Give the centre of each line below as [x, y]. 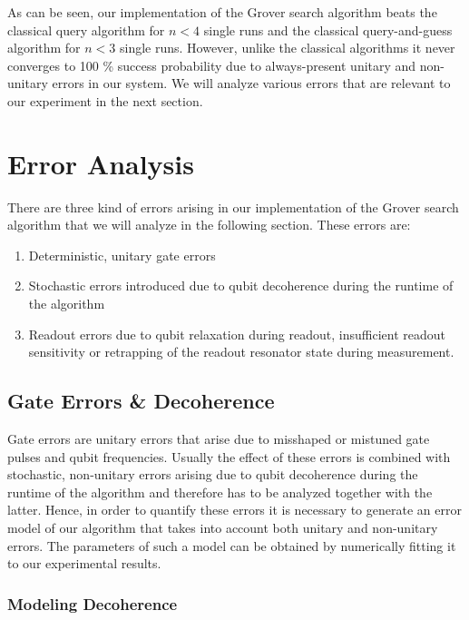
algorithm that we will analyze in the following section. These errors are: [209, 225]
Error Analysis [101, 163]
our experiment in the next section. [105, 100]
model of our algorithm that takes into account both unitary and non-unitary [223, 528]
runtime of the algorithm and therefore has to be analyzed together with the [220, 492]
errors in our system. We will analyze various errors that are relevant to [251, 83]
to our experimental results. [84, 563]
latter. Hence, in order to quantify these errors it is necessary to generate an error [234, 510]
